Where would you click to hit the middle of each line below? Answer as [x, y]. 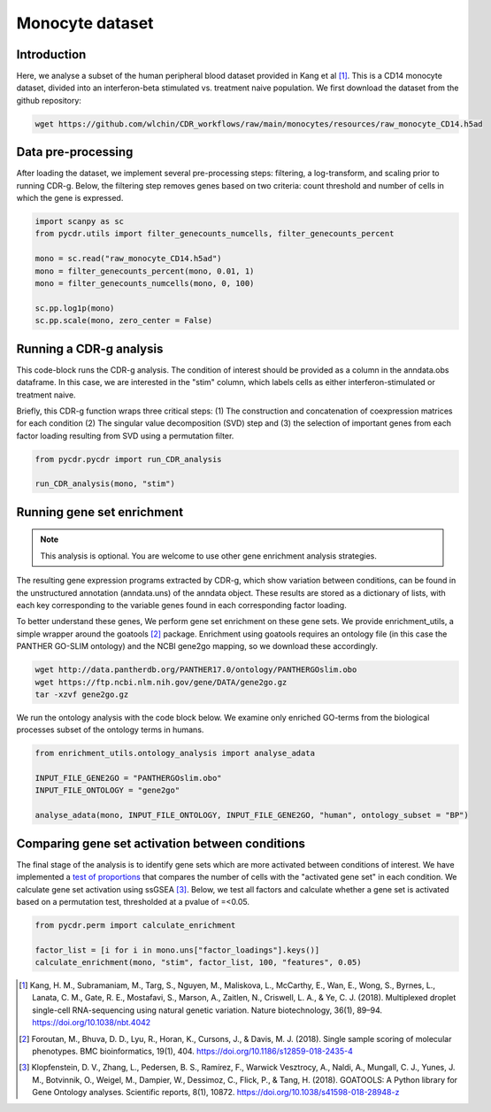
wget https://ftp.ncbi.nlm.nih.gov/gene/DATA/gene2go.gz [161, 682]
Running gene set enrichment [100, 512]
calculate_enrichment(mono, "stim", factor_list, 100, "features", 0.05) [198, 962]
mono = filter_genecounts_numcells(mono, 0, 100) [145, 284]
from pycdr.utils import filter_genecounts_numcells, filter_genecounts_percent [215, 234]
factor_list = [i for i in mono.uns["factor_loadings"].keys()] [177, 950]
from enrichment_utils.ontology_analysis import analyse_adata [175, 753]
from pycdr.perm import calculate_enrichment [135, 925]
